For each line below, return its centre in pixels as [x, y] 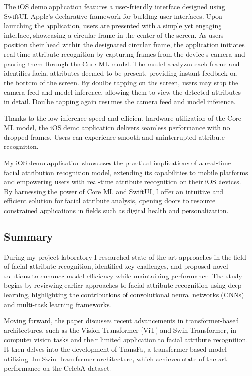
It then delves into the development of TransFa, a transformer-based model [115, 349]
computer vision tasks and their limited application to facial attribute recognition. [126, 339]
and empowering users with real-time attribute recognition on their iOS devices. [123, 182]
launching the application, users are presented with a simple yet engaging [113, 25]
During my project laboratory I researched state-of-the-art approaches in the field [125, 256]
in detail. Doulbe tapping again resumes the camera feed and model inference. [120, 101]
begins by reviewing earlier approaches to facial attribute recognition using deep [123, 285]
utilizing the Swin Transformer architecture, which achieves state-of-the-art [116, 358]
